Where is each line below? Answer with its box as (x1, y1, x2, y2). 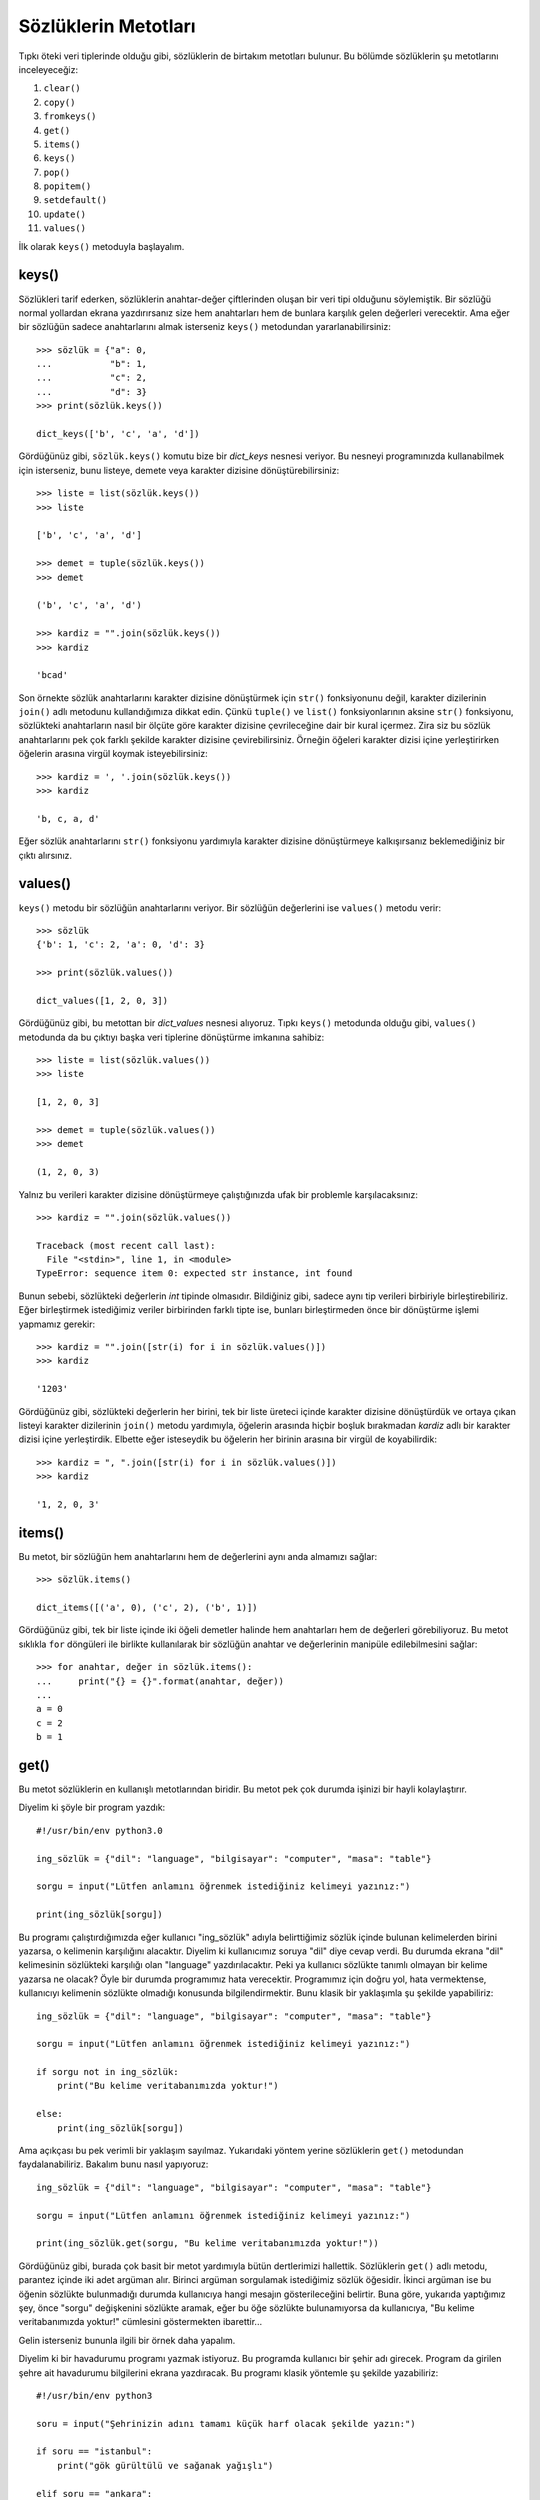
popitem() (43, 181, 92, 192)
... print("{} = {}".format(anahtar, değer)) (36, 1675, 285, 1687)
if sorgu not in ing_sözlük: (36, 2066, 179, 2078)
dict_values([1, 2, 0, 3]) (36, 995, 169, 1006)
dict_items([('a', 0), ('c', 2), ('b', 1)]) (36, 1602, 259, 1614)
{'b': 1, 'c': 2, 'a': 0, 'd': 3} (36, 939, 205, 950)
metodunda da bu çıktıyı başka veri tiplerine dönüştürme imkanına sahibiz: (18, 1031, 325, 1043)
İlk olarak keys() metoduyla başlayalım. (18, 240, 185, 252)
